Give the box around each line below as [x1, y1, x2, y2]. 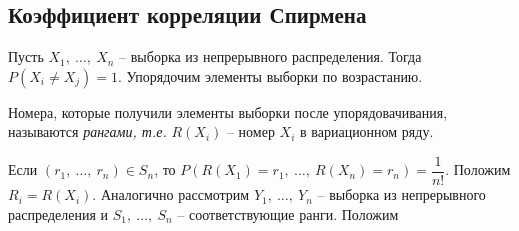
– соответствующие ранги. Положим [177, 203, 399, 224]
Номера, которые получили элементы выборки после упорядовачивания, [8, 101, 448, 122]
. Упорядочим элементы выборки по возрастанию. [117, 65, 423, 86]
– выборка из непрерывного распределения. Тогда [119, 46, 422, 67]
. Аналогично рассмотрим [92, 184, 250, 205]
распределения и [8, 203, 109, 224]
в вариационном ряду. [300, 121, 434, 142]
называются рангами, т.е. [8, 121, 167, 142]
